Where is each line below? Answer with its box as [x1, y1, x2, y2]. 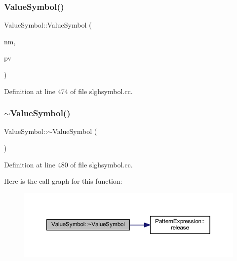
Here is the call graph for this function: [4, 176, 122, 186]
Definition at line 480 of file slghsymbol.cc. [4, 159, 133, 169]
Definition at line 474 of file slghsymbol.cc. [4, 86, 133, 96]
